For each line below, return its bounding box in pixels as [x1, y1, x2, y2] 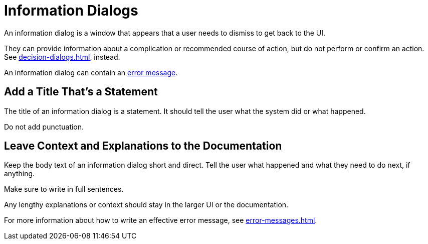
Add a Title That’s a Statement [4, 85, 158, 98]
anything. [4, 169, 35, 178]
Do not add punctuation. [4, 122, 84, 131]
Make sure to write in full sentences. [4, 185, 124, 194]
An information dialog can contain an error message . [4, 68, 178, 77]
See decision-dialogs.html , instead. [4, 52, 120, 61]
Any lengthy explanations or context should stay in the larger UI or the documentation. [4, 200, 289, 209]
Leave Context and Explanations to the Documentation [4, 140, 282, 153]
